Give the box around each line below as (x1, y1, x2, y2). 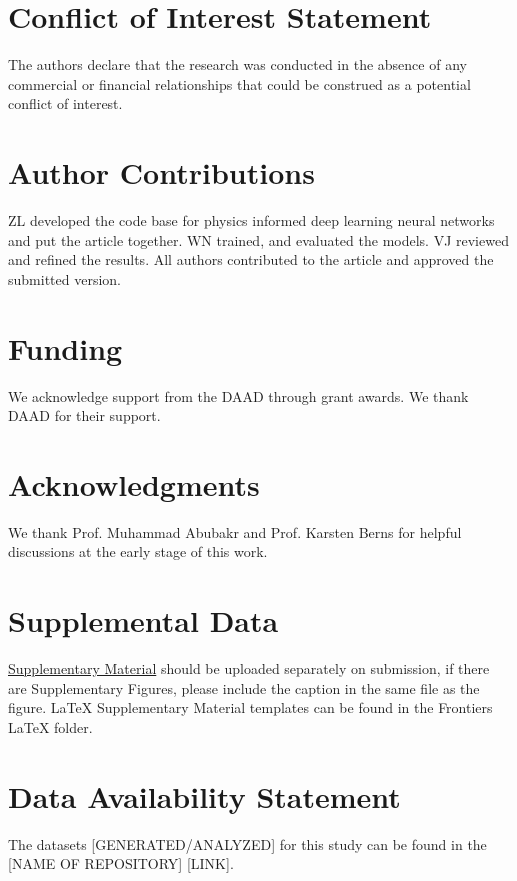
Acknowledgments (8, 463, 260, 504)
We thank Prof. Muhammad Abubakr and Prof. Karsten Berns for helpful (8, 521, 462, 542)
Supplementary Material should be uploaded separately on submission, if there (8, 658, 490, 679)
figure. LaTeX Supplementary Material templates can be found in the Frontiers (8, 697, 493, 718)
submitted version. (8, 268, 121, 289)
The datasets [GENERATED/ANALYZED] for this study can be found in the (8, 833, 487, 854)
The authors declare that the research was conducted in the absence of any (8, 54, 467, 75)
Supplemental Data (8, 600, 279, 641)
